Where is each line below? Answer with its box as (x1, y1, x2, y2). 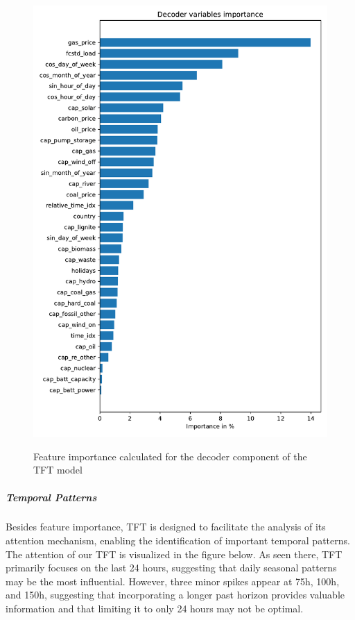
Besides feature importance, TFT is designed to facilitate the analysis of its (6, 519, 326, 534)
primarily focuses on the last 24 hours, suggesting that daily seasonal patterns (6, 560, 337, 575)
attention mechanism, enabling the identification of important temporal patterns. (6, 533, 350, 548)
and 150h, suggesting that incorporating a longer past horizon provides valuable (6, 587, 345, 602)
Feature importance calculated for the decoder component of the (33, 449, 307, 463)
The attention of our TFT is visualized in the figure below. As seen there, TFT (6, 546, 343, 561)
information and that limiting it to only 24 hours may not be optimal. (6, 601, 304, 616)
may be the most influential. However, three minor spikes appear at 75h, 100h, (6, 573, 340, 588)
